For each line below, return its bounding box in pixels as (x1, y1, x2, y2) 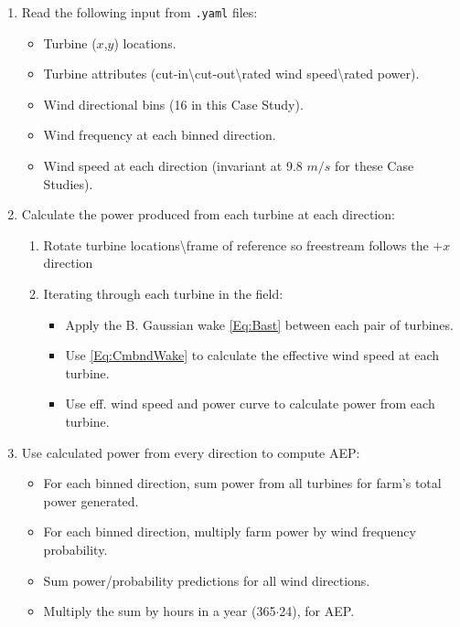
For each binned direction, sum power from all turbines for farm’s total (43, 473, 442, 493)
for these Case (335, 156, 414, 175)
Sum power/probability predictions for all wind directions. (43, 570, 370, 590)
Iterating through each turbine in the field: (43, 284, 283, 303)
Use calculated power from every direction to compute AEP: (21, 442, 360, 462)
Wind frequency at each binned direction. (43, 125, 276, 144)
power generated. (43, 491, 139, 510)
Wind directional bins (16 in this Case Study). (43, 94, 304, 113)
